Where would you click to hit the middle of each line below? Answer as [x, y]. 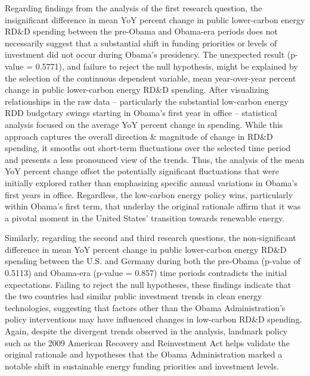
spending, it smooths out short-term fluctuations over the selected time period [148, 148]
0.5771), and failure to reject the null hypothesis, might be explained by [167, 66]
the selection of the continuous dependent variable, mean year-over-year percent [151, 78]
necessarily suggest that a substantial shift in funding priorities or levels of [141, 43]
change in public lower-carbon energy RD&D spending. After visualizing [137, 90]
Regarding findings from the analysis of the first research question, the [134, 8]
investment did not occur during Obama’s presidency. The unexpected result [145, 54]
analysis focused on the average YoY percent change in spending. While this [144, 124]
